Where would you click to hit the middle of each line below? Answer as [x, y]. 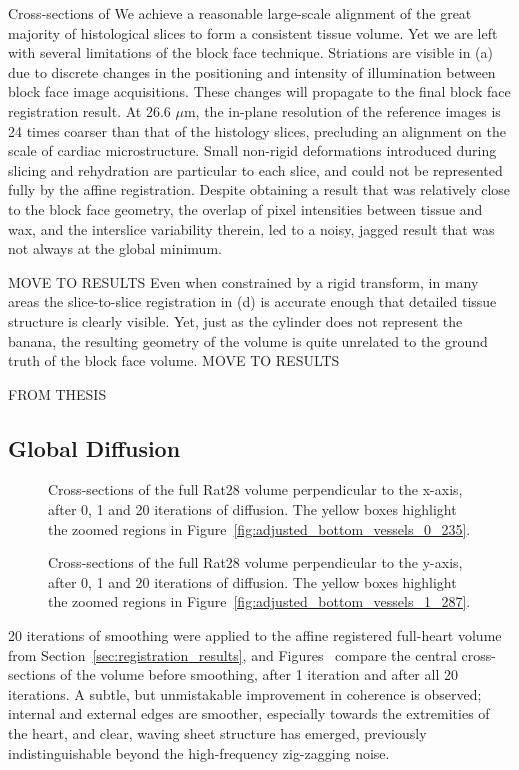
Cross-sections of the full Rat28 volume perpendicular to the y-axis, [255, 562]
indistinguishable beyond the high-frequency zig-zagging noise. [199, 752]
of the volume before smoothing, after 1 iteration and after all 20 [259, 674]
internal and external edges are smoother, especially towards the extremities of [249, 713]
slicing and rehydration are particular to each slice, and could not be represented [255, 169]
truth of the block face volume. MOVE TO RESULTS [174, 360]
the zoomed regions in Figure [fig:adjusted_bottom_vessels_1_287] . [259, 601]
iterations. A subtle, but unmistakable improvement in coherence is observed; [245, 693]
